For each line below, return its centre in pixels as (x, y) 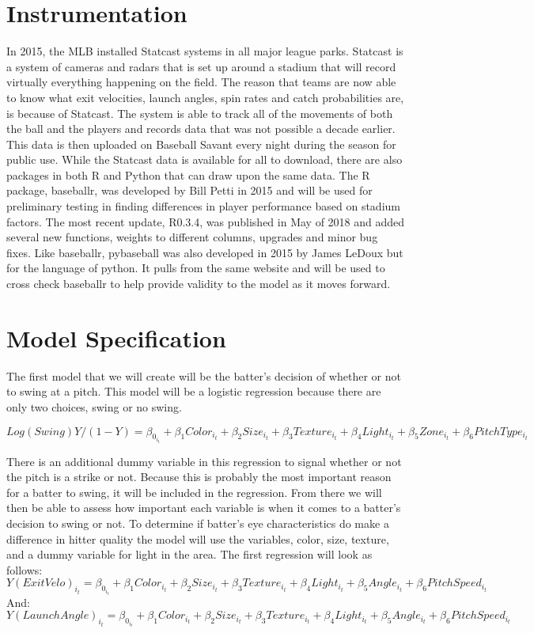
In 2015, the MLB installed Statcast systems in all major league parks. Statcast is (205, 51)
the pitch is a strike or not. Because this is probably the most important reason (199, 477)
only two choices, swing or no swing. (94, 406)
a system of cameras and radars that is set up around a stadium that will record (201, 66)
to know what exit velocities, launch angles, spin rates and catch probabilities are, (205, 97)
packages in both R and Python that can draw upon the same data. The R (188, 174)
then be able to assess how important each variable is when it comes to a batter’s (204, 508)
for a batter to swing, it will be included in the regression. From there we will (194, 492)
